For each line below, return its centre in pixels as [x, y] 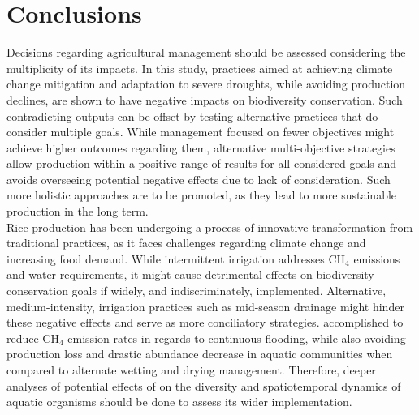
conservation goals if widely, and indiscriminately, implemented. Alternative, [197, 291]
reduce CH [33, 338]
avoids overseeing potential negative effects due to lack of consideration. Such [199, 179]
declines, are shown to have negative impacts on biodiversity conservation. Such [205, 99]
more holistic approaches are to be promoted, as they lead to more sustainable [202, 195]
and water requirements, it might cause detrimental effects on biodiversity [190, 274]
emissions [377, 258]
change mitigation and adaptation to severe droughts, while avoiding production [206, 84]
